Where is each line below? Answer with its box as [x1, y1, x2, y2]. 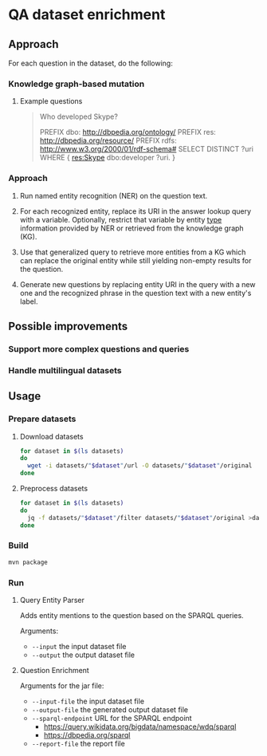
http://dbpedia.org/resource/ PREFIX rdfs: [39, 136, 177, 145]
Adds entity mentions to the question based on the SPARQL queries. [19, 610, 245, 620]
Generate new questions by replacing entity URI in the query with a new [19, 279, 256, 289]
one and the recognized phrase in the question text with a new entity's [19, 288, 252, 297]
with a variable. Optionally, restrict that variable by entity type [19, 215, 222, 224]
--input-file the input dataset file [31, 696, 145, 706]
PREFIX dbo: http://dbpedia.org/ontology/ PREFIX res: [39, 128, 217, 137]
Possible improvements [8, 319, 128, 333]
